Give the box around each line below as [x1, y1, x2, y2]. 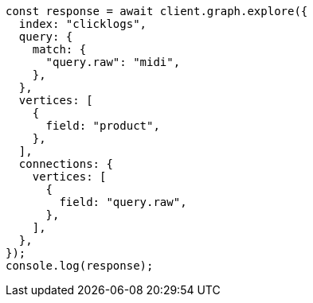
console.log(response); [6, 259, 154, 272]
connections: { [18, 157, 113, 170]
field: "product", [45, 119, 160, 132]
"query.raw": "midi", [45, 56, 181, 68]
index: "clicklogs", [18, 17, 147, 30]
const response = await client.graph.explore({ [6, 5, 308, 17]
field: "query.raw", [59, 196, 187, 208]
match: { [32, 43, 87, 56]
